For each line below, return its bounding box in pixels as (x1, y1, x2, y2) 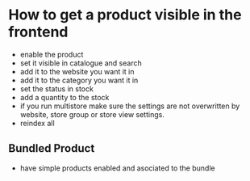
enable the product (19, 49, 84, 59)
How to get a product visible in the (8, 6, 242, 24)
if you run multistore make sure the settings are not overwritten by (19, 101, 240, 111)
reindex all (19, 118, 55, 128)
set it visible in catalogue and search (19, 58, 143, 68)
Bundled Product (8, 141, 95, 155)
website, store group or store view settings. (19, 109, 165, 119)
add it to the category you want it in (19, 75, 139, 85)
